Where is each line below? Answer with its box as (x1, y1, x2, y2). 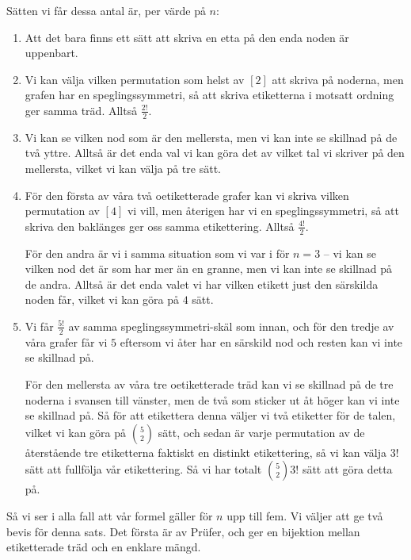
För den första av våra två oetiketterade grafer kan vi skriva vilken (25, 186, 349, 203)
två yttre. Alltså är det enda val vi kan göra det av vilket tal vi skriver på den (25, 144, 405, 161)
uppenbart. (25, 44, 78, 61)
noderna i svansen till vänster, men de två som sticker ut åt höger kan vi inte (25, 391, 400, 408)
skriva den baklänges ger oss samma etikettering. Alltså (25, 217, 295, 234)
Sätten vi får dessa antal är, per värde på (6, 2, 206, 18)
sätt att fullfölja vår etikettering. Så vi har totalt (25, 461, 262, 478)
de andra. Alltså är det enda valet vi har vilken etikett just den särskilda (25, 275, 379, 292)
